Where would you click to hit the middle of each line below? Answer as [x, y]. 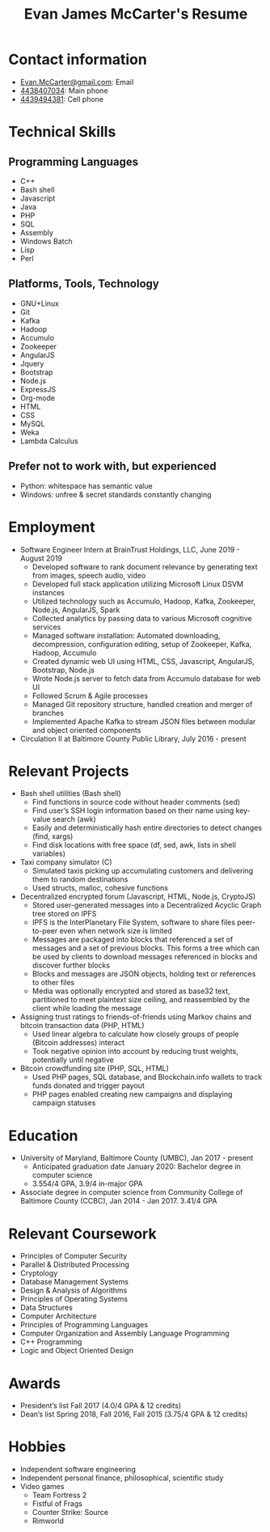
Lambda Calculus [49, 441]
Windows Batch [46, 241]
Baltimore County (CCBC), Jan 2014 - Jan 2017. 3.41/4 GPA [118, 1201]
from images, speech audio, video [89, 575]
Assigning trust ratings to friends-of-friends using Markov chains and [136, 1017]
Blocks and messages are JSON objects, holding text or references [144, 974]
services [46, 627]
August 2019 [41, 558]
